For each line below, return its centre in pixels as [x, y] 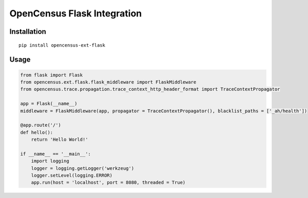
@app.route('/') [41, 125]
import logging [50, 161]
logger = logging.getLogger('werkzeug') [83, 168]
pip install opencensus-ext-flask [62, 45]
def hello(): [37, 132]
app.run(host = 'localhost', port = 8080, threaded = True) [108, 183]
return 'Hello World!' [60, 140]
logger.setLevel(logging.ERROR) [72, 175]
